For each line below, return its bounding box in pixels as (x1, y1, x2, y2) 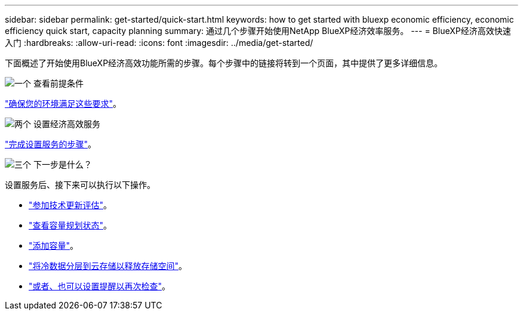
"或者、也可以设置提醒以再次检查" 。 (29, 281, 171, 291)
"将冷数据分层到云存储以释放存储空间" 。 (29, 261, 187, 271)
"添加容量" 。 (29, 240, 79, 251)
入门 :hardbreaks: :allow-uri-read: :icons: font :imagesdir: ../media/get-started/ (5, 38, 313, 48)
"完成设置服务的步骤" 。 (5, 139, 97, 149)
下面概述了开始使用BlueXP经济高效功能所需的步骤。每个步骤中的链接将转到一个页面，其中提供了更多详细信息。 (5, 58, 443, 68)
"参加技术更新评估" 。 (29, 200, 112, 210)
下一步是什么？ (33, 159, 92, 169)
